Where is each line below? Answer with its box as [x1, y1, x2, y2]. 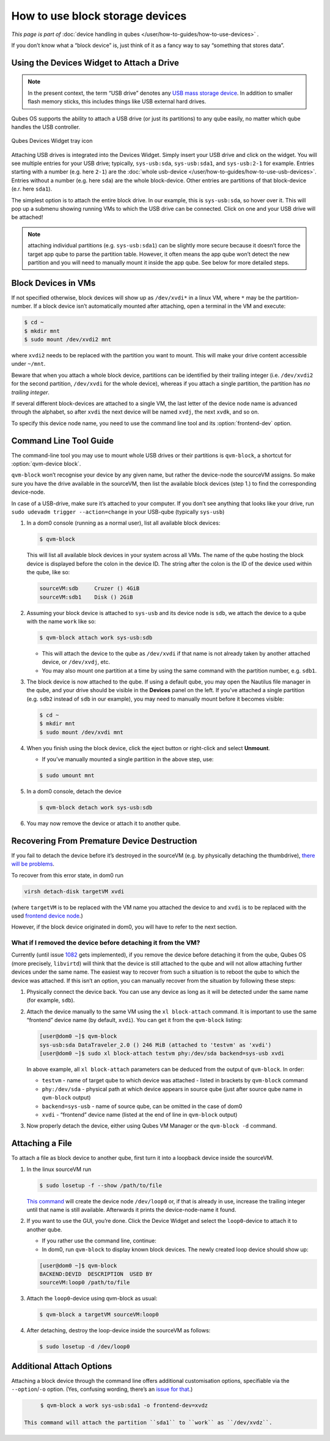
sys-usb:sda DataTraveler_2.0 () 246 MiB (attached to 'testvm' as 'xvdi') [39, 1042, 272, 1048]
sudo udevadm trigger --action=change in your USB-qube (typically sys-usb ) [11, 508, 225, 516]
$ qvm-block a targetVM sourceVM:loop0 [39, 1311, 159, 1318]
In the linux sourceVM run [26, 1166, 92, 1173]
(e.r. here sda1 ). [11, 185, 52, 192]
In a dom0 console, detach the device [26, 787, 122, 795]
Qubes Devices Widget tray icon [11, 137, 93, 145]
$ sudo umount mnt [39, 772, 95, 779]
